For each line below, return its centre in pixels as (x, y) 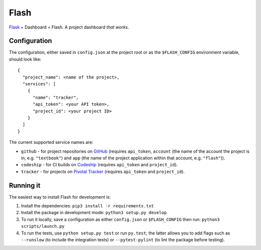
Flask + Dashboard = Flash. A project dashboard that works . (69, 27)
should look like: (25, 59)
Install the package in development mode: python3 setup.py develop (94, 213)
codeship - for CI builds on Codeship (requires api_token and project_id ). (100, 165)
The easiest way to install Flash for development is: (60, 197)
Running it (25, 185)
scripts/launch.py (43, 226)
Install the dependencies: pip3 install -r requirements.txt (87, 206)
